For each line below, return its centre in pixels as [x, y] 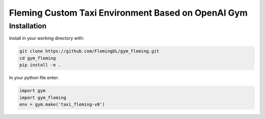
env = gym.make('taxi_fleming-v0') [62, 104]
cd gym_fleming [38, 58]
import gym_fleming [43, 97]
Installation [28, 26]
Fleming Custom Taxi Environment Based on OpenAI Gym [128, 13]
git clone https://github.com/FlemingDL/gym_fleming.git [89, 51]
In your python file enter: [34, 78]
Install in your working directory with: [47, 38]
